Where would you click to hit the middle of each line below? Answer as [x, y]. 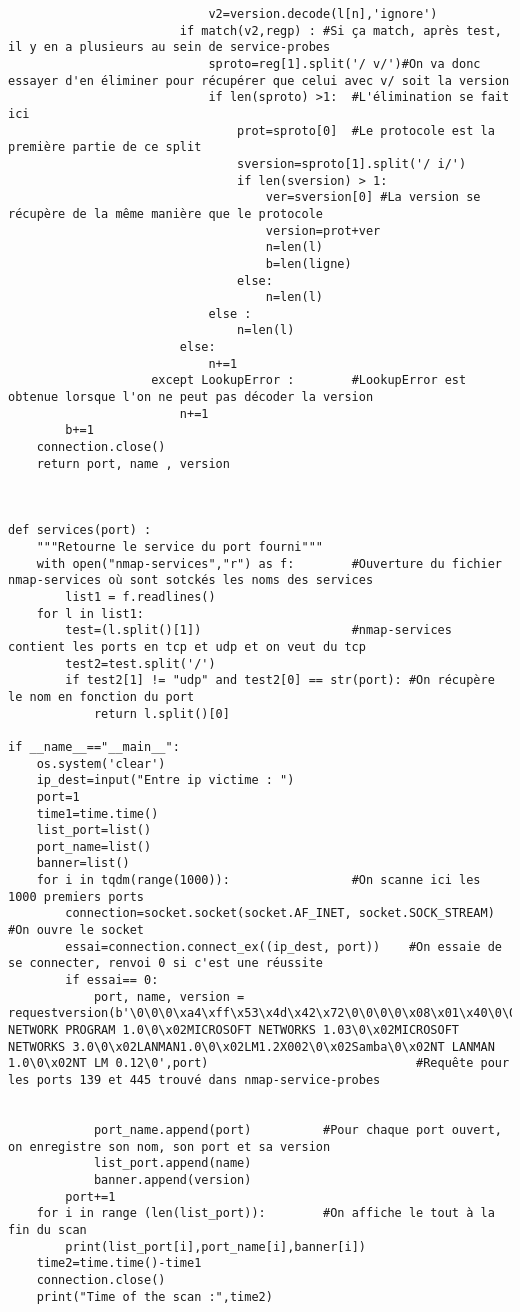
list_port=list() [94, 830]
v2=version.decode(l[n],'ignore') [323, 14]
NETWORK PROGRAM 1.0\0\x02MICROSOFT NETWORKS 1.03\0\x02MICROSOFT [234, 1030]
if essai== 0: [112, 980]
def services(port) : [80, 530]
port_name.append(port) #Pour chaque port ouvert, [297, 1129]
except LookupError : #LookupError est [309, 380]
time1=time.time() [97, 813]
